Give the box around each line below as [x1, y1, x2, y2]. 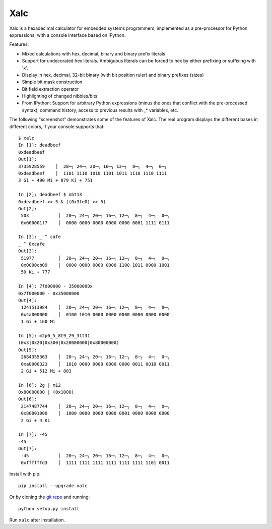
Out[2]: [18, 206, 37, 211]
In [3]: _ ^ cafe [18, 234, 61, 240]
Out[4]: [18, 298, 37, 303]
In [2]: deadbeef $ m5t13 [18, 192, 83, 198]
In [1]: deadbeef [18, 142, 61, 148]
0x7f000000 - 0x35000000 [18, 290, 80, 296]
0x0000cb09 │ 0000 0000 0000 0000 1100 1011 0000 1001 [21, 262, 170, 268]
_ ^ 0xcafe [18, 241, 45, 247]
